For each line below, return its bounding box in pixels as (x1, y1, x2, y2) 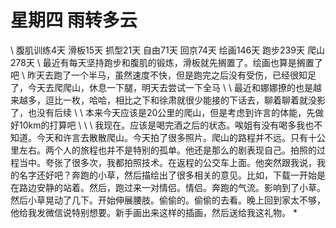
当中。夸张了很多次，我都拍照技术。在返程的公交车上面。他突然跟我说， (18, 156, 317, 168)
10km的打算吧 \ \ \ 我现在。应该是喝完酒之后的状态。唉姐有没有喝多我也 (18, 119, 315, 131)
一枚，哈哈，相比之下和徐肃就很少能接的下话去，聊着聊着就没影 (62, 94, 326, 106)
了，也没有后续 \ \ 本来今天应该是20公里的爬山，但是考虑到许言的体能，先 (10, 106, 316, 118)
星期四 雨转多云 (10, 9, 138, 32)
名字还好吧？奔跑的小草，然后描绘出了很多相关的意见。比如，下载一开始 (18, 169, 317, 181)
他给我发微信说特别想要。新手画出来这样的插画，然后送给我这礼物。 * (10, 206, 298, 218)
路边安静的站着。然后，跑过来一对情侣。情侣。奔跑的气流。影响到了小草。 (18, 181, 326, 193)
